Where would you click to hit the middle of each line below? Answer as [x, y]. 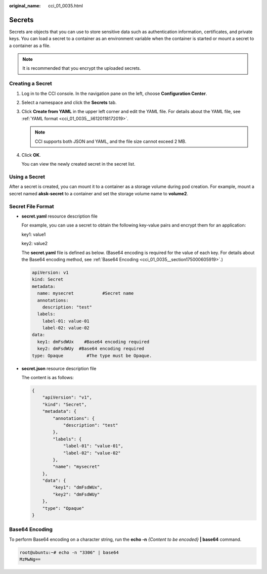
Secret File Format [32, 206]
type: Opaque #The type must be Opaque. [92, 355]
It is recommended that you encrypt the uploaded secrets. [82, 68]
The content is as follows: [48, 378]
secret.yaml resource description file [60, 216]
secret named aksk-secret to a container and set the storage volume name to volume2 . [99, 193]
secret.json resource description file [59, 368]
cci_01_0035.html [66, 6]
